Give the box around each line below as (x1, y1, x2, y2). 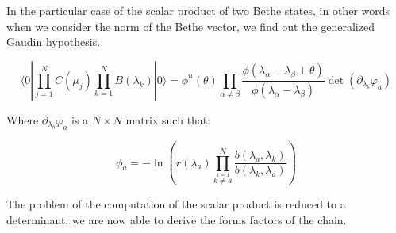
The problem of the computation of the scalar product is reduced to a (6, 196, 346, 212)
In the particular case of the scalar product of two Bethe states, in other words (6, 2, 390, 18)
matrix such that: (125, 111, 211, 128)
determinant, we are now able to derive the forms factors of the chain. (6, 212, 347, 228)
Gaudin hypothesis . (6, 33, 101, 50)
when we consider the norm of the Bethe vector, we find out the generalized (6, 17, 375, 34)
